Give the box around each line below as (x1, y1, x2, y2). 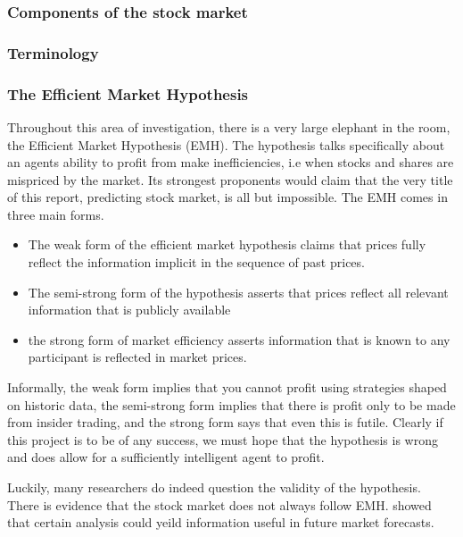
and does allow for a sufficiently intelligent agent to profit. (7, 448, 325, 466)
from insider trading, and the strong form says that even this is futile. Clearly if (7, 413, 443, 432)
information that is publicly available (28, 300, 231, 319)
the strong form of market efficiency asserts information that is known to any (28, 330, 451, 348)
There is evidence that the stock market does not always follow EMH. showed (7, 495, 432, 514)
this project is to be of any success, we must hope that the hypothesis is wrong (7, 430, 438, 449)
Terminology (7, 41, 99, 63)
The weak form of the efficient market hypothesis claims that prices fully (28, 235, 426, 254)
